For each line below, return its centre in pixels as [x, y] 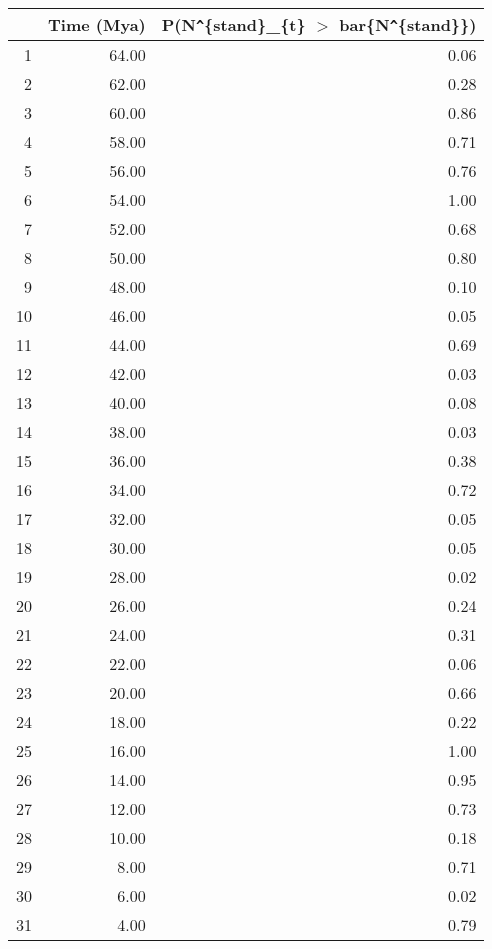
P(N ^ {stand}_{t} [233, 24]
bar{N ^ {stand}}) [408, 24]
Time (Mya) [97, 24]
